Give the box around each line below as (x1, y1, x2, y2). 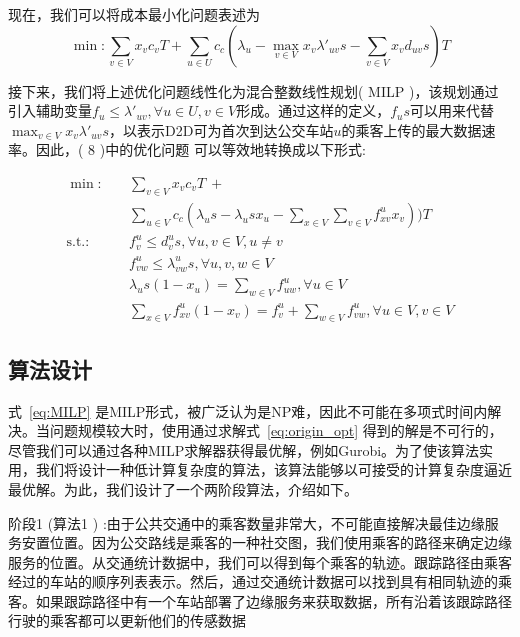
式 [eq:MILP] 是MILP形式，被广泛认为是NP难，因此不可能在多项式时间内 (8, 400, 488, 421)
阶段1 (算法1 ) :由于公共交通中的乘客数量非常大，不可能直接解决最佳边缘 (8, 512, 485, 533)
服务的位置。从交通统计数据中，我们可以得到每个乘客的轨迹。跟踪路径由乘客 (8, 551, 512, 572)
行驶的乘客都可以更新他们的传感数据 (8, 610, 246, 631)
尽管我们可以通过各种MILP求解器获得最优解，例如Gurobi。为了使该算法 (8, 439, 480, 460)
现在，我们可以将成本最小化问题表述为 (8, 4, 260, 24)
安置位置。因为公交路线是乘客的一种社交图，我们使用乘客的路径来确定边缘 (21, 532, 512, 553)
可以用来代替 (409, 100, 494, 121)
